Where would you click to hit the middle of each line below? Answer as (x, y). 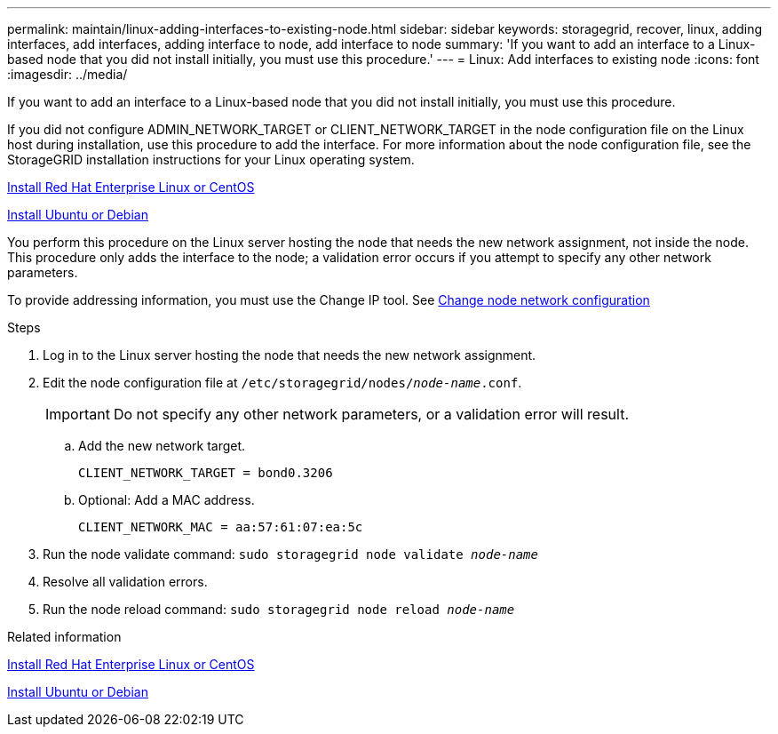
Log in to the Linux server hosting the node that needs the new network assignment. (290, 355)
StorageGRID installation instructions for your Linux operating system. (211, 160)
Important (78, 414)
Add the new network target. (162, 446)
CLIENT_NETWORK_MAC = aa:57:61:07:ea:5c (221, 527)
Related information (64, 637)
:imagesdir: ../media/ (67, 74)
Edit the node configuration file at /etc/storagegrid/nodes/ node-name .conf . (282, 383)
